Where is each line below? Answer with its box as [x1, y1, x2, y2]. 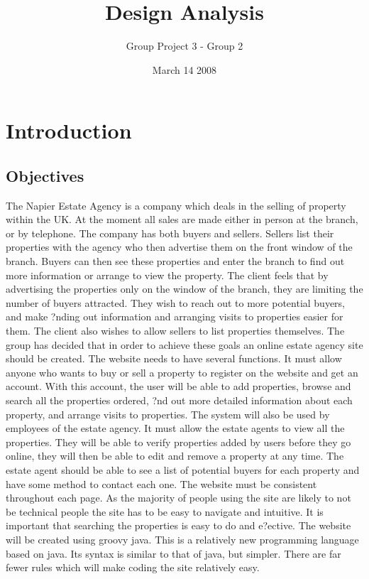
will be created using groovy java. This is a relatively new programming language [6, 531, 359, 546]
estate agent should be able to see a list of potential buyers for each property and [6, 462, 360, 477]
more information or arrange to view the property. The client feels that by [6, 267, 329, 282]
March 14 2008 [152, 62, 217, 77]
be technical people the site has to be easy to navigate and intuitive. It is [6, 504, 324, 519]
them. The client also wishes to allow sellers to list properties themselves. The [6, 323, 345, 338]
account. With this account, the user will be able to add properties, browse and [6, 379, 351, 394]
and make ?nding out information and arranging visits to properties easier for [6, 309, 343, 324]
